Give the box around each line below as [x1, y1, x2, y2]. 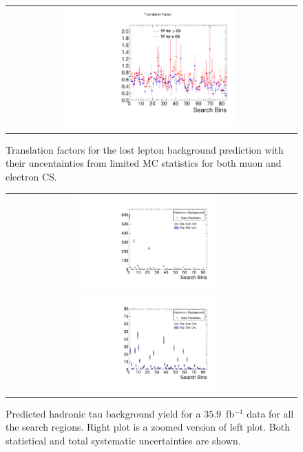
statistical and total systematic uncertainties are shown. [6, 433, 241, 447]
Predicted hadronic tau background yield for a [6, 406, 201, 420]
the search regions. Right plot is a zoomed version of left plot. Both [6, 420, 291, 434]
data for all [247, 406, 294, 420]
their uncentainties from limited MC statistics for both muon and [6, 156, 282, 170]
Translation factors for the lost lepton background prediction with [6, 142, 284, 156]
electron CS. [6, 169, 57, 183]
